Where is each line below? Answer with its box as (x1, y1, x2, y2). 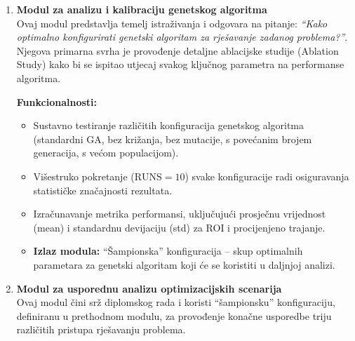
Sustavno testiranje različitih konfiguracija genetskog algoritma (33, 118, 304, 133)
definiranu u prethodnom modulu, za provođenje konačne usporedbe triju (16, 308, 332, 323)
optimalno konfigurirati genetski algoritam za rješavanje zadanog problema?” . (16, 29, 348, 44)
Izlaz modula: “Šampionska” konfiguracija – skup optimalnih (33, 243, 303, 258)
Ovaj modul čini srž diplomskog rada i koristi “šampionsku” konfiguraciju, (16, 295, 335, 309)
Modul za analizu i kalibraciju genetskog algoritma (16, 2, 267, 16)
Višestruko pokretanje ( (33, 168, 135, 183)
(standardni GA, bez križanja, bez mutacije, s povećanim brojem (33, 131, 312, 146)
